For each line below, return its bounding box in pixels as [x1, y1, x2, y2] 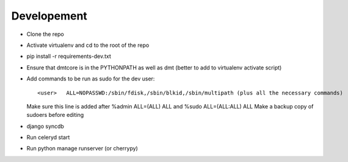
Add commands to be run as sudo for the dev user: [26, 75, 155, 82]
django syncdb [26, 122, 64, 130]
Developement [11, 9, 88, 23]
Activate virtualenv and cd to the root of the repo [26, 41, 150, 49]
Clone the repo [26, 30, 64, 38]
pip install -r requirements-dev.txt [26, 52, 111, 60]
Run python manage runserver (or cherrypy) [26, 145, 139, 152]
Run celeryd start [26, 134, 70, 141]
